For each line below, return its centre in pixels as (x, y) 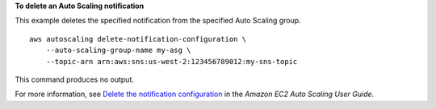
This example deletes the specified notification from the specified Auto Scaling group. (158, 21)
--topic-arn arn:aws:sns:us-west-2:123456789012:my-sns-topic (172, 61)
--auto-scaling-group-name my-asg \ (118, 50)
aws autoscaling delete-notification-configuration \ (138, 39)
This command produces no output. (75, 79)
